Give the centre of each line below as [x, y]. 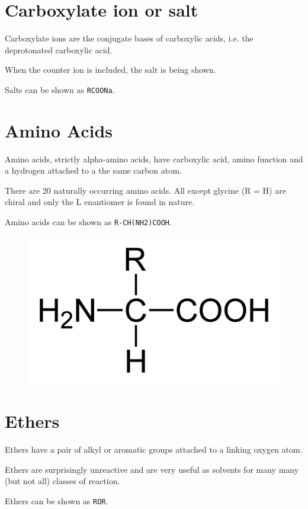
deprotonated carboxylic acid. [59, 49]
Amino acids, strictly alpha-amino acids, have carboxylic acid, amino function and [154, 159]
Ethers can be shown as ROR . [57, 501]
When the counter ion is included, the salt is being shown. [110, 70]
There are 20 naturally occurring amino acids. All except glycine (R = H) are [145, 190]
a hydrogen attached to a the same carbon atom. [93, 170]
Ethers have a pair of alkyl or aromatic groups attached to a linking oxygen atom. [154, 449]
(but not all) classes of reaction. [62, 481]
